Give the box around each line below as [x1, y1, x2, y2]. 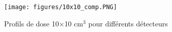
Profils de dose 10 [4, 18, 59, 28]
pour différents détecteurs [88, 18, 168, 28]
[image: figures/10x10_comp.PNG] [4, 4, 117, 11]
